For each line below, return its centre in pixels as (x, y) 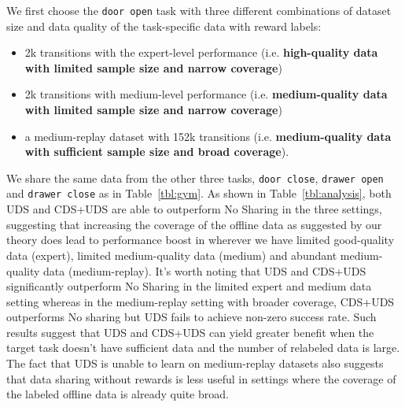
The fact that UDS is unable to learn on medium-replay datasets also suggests (195, 363)
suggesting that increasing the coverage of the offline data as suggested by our (194, 224)
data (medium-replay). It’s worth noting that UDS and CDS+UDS (205, 270)
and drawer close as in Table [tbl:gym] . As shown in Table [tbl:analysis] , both (199, 193)
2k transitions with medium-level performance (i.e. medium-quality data (206, 94)
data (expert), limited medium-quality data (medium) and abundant (172, 255)
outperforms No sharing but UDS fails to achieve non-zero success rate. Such (191, 317)
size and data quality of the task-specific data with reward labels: (164, 26)
